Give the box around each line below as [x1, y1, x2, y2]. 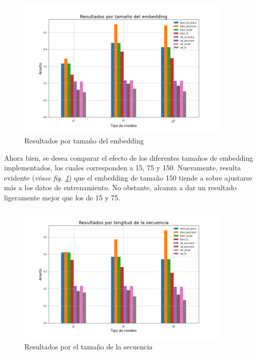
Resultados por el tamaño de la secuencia [24, 341, 153, 351]
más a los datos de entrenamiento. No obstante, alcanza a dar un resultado [4, 182, 237, 193]
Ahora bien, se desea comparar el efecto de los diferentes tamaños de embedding [4, 152, 253, 163]
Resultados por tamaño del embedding [24, 135, 144, 145]
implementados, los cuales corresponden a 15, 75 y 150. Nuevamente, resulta [4, 162, 241, 173]
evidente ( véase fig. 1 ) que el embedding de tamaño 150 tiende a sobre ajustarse [4, 172, 252, 183]
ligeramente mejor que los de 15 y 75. [4, 192, 120, 202]
